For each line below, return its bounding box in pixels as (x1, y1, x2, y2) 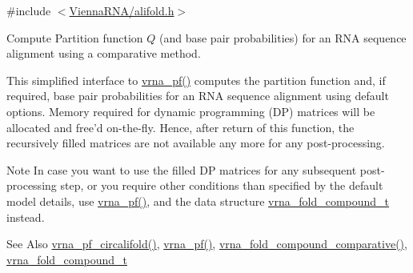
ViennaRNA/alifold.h (69, 2, 174, 18)
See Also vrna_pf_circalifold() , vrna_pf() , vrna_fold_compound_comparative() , (6, 235, 407, 252)
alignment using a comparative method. (6, 45, 201, 62)
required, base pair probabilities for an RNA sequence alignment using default (6, 87, 389, 104)
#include (6, 2, 51, 18)
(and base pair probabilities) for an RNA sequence (159, 29, 407, 46)
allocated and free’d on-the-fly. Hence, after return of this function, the (6, 118, 355, 135)
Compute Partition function (6, 29, 143, 46)
